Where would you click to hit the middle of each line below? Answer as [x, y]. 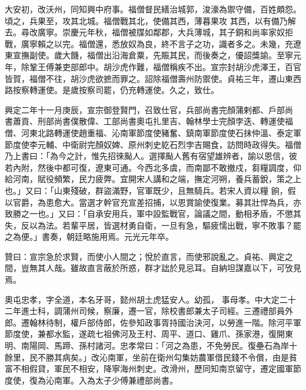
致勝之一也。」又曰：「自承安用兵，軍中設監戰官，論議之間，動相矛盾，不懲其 [153, 214]
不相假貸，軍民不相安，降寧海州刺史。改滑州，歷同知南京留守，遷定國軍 [153, 368]
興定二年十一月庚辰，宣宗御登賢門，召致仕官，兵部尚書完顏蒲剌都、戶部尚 [149, 109]
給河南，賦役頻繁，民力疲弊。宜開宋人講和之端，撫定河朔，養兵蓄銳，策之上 [153, 179]
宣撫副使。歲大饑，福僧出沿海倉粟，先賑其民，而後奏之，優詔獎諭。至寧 [153, 55]
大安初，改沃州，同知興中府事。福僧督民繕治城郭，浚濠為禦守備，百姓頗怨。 [153, 9]
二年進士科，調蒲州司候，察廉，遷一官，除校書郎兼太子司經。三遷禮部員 [145, 311]
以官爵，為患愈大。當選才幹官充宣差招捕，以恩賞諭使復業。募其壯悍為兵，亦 [153, 202]
